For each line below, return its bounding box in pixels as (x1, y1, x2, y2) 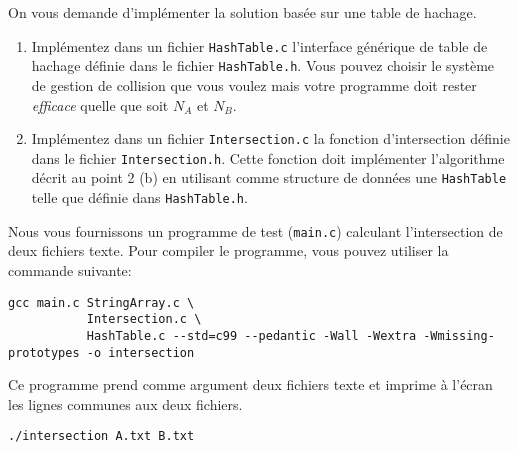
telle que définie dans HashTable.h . (31, 187, 248, 208)
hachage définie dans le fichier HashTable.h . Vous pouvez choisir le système (31, 55, 495, 76)
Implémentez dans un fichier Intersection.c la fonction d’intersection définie (31, 128, 510, 149)
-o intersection (86, 345, 195, 360)
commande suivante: (8, 259, 132, 280)
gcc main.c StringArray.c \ (8, 295, 195, 310)
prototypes (8, 345, 80, 360)
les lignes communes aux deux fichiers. (8, 393, 243, 414)
